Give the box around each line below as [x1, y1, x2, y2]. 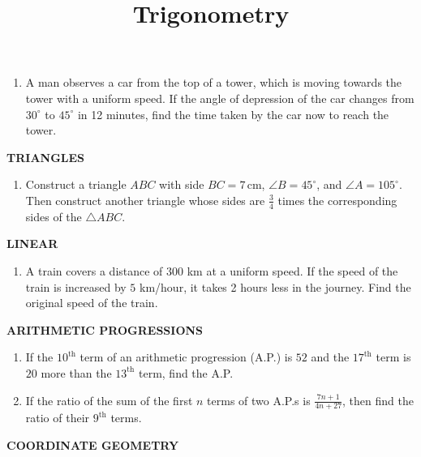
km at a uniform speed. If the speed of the [187, 262, 398, 279]
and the [311, 348, 350, 365]
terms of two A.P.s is [207, 391, 311, 408]
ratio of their [25, 409, 90, 426]
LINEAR [6, 235, 58, 252]
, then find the [342, 391, 414, 408]
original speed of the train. [25, 294, 158, 311]
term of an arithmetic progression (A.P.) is [79, 348, 293, 365]
